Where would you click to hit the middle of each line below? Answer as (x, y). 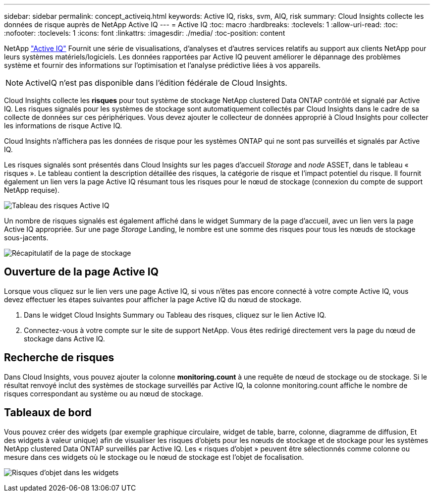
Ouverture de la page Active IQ (81, 272)
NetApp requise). (32, 190)
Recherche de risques (59, 358)
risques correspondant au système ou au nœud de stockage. (104, 393)
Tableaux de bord (48, 413)
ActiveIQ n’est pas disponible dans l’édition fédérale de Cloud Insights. (156, 83)
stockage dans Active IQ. (64, 338)
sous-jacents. (26, 238)
